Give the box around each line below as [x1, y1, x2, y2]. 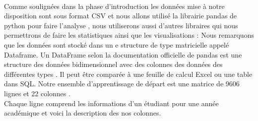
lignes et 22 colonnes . [4, 88, 70, 98]
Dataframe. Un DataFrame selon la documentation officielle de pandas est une [4, 49, 242, 60]
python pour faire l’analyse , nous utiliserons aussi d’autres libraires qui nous [4, 20, 238, 30]
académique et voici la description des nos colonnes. [4, 108, 161, 118]
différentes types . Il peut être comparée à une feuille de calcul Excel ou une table [4, 68, 253, 79]
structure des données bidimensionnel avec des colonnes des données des [4, 59, 223, 69]
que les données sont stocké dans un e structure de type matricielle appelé [4, 39, 229, 50]
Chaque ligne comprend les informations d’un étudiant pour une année [4, 98, 219, 108]
